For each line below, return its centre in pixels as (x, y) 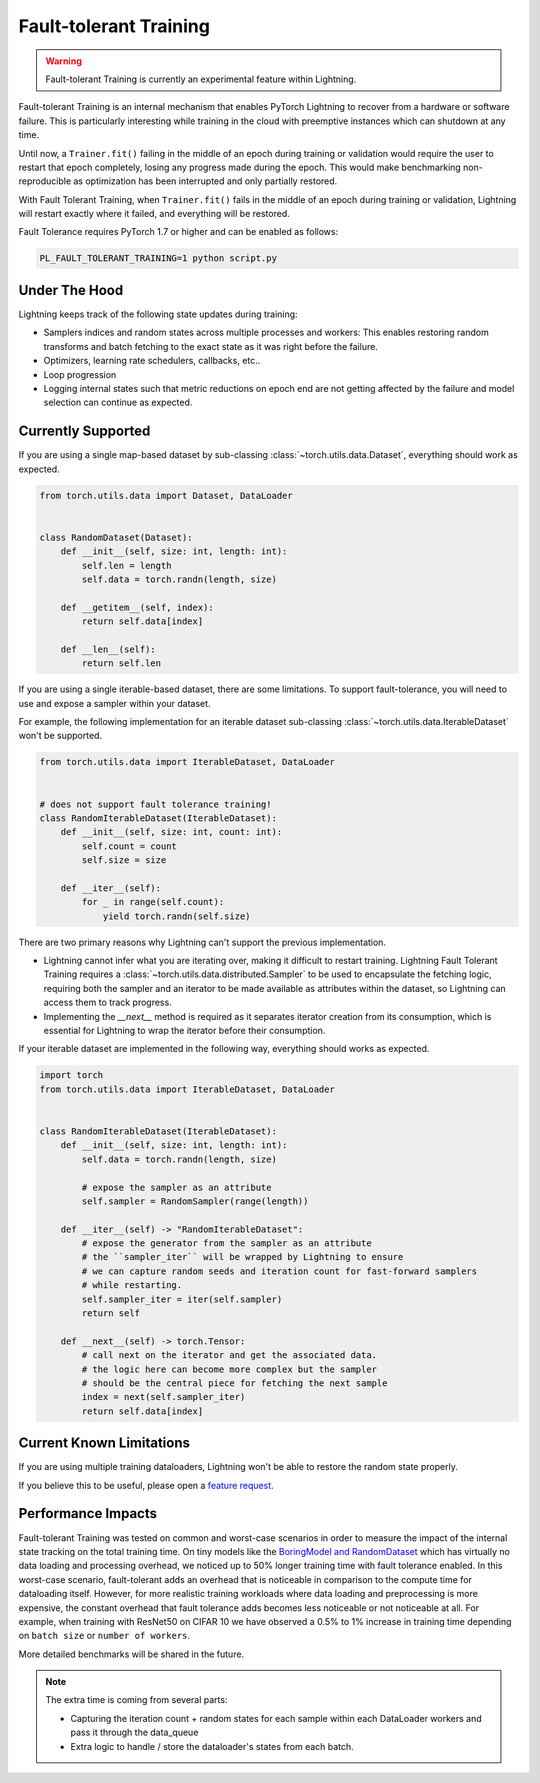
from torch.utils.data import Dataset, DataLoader (166, 495)
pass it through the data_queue (134, 1732)
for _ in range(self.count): (153, 902)
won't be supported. (60, 736)
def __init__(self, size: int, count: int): (171, 832)
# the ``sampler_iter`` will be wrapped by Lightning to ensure (242, 1257)
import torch (71, 1075)
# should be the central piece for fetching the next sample (234, 1383)
